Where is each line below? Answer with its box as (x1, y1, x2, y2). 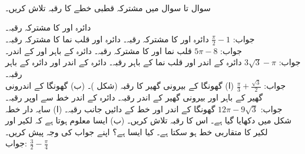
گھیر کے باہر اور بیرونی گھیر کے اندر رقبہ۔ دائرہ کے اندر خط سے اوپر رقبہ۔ (5, 91, 263, 103)
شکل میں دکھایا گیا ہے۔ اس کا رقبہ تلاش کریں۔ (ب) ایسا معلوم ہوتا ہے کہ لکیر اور (5, 114, 292, 126)
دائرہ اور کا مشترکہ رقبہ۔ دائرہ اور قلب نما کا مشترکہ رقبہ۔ (5, 32, 209, 45)
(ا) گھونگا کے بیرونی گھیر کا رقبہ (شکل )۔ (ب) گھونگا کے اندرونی (5, 79, 234, 92)
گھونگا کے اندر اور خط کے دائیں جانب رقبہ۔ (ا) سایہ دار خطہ (5, 102, 216, 115)
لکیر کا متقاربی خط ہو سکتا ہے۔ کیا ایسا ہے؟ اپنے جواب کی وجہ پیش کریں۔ (5, 125, 268, 138)
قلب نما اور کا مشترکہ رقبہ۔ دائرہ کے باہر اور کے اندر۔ (5, 44, 192, 56)
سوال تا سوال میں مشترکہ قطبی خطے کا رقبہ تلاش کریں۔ (5, 1, 211, 14)
